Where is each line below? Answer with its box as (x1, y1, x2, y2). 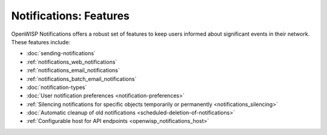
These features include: (11, 38, 71, 45)
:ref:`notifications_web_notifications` (26, 58, 117, 65)
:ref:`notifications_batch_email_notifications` (26, 75, 137, 82)
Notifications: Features (11, 9, 130, 22)
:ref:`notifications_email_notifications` (26, 67, 121, 74)
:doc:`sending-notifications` (26, 50, 96, 57)
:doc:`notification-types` (26, 84, 87, 91)
